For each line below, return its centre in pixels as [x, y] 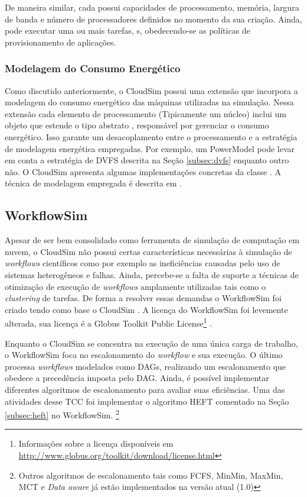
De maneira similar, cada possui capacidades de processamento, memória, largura [152, 7]
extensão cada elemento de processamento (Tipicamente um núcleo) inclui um [146, 113]
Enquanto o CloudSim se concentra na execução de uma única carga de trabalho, [151, 343]
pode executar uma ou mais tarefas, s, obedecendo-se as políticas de [128, 30]
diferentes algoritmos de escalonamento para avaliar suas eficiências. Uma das [145, 389]
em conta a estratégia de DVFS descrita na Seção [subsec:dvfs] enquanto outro [147, 160]
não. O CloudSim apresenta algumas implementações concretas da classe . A [143, 171]
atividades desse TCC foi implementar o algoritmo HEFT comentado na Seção [147, 401]
